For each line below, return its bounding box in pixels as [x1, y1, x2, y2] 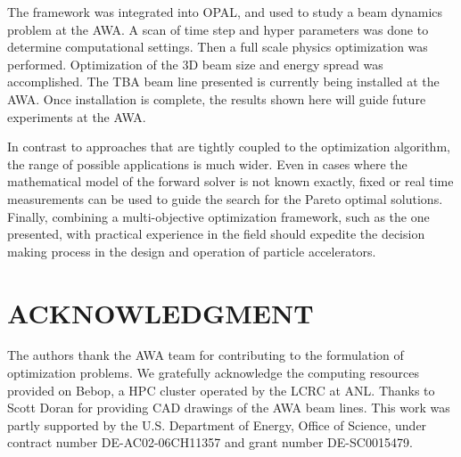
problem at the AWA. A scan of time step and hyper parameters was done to [7, 20, 429, 38]
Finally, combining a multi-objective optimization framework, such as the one [7, 207, 430, 225]
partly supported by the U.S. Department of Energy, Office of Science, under [7, 415, 427, 434]
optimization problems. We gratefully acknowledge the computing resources [7, 363, 419, 382]
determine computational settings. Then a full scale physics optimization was [7, 37, 428, 56]
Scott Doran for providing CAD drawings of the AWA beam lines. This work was [7, 398, 450, 417]
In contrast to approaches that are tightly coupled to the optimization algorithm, [7, 137, 450, 156]
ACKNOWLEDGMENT [7, 294, 314, 331]
